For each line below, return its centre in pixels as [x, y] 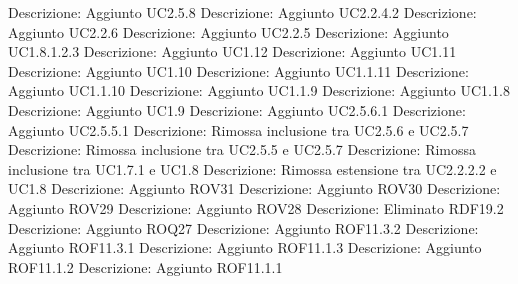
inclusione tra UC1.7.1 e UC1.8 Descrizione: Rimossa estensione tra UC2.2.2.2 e [252, 168]
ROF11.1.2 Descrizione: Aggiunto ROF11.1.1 [145, 266]
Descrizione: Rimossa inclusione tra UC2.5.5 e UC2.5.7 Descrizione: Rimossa [242, 149]
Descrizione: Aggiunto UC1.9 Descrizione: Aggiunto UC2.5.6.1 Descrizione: [237, 109]
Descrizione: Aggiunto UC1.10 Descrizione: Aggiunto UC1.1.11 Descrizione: [238, 70]
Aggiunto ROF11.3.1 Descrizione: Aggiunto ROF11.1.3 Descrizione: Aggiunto [245, 247]
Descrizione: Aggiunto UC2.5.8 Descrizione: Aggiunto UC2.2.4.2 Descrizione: [242, 12]
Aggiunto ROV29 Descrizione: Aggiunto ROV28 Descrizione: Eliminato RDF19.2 [256, 207]
